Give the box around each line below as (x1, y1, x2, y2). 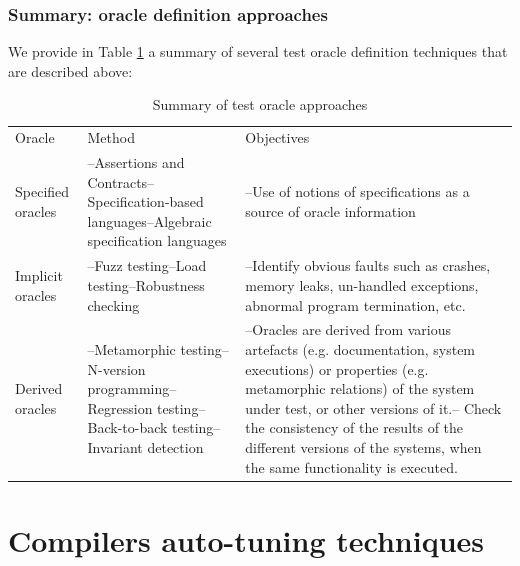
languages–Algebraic (87, 210, 212, 231)
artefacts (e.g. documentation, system (245, 338, 476, 359)
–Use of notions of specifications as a (245, 181, 470, 202)
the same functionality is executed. (245, 456, 458, 477)
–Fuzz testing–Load (87, 255, 207, 276)
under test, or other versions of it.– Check (245, 397, 502, 418)
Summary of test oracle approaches (152, 94, 368, 115)
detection (147, 436, 204, 457)
